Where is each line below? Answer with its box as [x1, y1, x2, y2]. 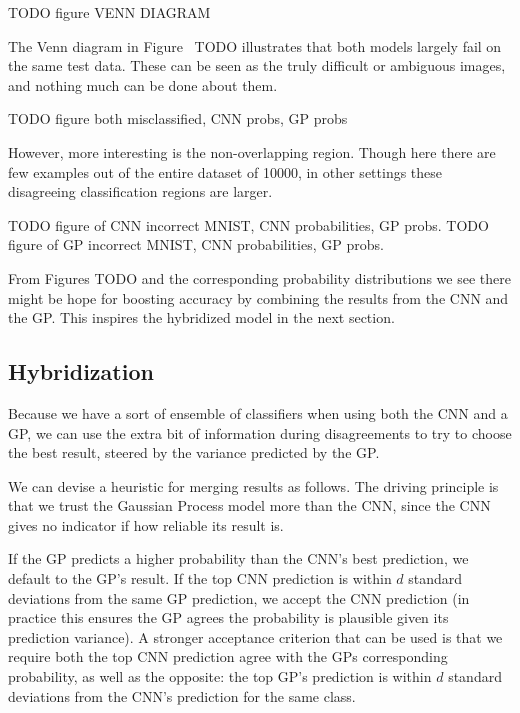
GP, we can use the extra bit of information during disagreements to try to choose [8, 422, 512, 443]
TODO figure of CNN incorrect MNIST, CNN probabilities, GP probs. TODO [8, 214, 489, 235]
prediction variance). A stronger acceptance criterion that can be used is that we [8, 626, 503, 647]
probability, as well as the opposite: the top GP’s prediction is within [8, 666, 432, 687]
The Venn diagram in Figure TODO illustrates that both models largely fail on [8, 35, 502, 56]
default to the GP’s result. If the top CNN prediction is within [8, 568, 392, 589]
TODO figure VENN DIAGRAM [8, 2, 211, 22]
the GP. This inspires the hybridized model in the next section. [8, 307, 395, 328]
